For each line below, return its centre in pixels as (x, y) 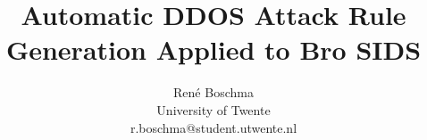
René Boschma (213, 92)
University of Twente (213, 109)
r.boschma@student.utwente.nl (213, 127)
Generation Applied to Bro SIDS (213, 49)
